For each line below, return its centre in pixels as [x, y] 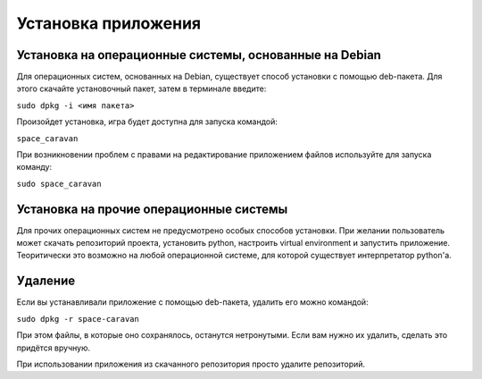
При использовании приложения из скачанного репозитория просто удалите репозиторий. [191, 364]
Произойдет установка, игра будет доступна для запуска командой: [147, 122]
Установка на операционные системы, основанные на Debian [199, 55]
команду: [34, 167]
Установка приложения [109, 23]
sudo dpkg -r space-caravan [78, 319]
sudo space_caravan [59, 184]
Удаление [46, 281]
